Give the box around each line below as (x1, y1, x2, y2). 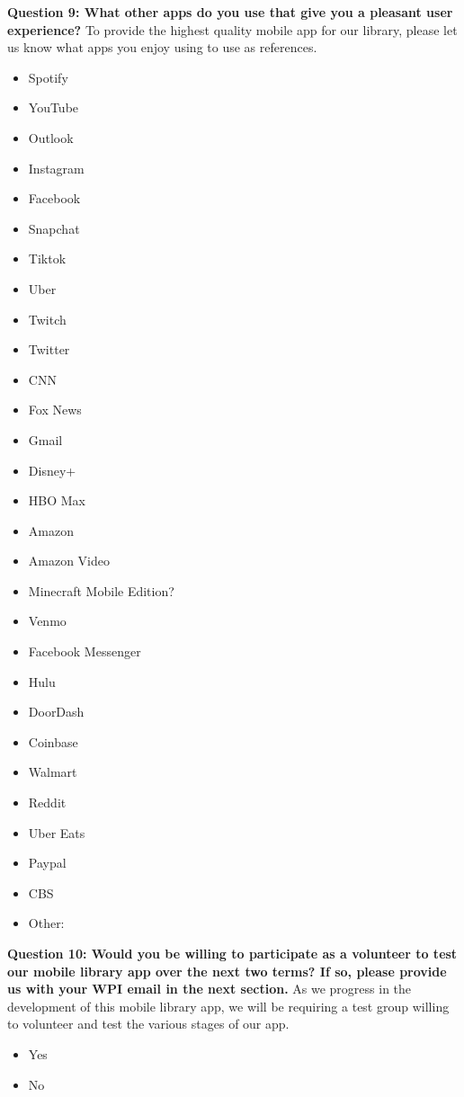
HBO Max (28, 491, 85, 510)
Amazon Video (28, 551, 111, 570)
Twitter (28, 340, 70, 359)
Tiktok (28, 249, 67, 268)
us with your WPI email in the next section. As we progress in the (7, 979, 412, 998)
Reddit (28, 793, 67, 812)
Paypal (28, 853, 67, 872)
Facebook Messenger (28, 642, 141, 661)
